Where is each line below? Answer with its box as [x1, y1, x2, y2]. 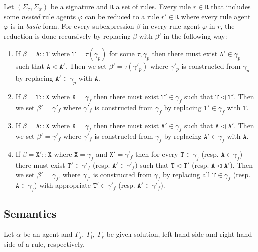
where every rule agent [181, 11, 251, 21]
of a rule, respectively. [18, 238, 85, 249]
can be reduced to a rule [85, 11, 159, 21]
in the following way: [163, 30, 227, 41]
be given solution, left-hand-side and [106, 229, 218, 239]
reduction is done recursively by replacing [4, 30, 131, 41]
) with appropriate [34, 180, 91, 190]
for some [109, 48, 135, 59]
